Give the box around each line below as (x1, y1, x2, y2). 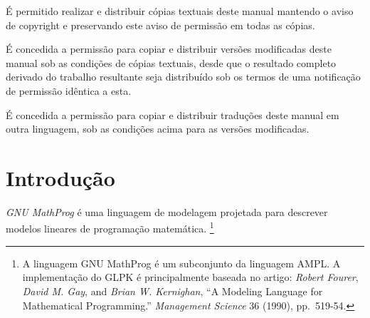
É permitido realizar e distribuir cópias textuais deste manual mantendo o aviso (6, 4, 354, 18)
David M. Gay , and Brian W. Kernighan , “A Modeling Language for (22, 283, 323, 298)
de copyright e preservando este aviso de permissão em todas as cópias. (6, 17, 315, 32)
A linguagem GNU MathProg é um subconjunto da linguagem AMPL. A (22, 255, 341, 270)
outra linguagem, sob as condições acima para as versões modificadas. (6, 121, 310, 136)
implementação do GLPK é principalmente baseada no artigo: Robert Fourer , (22, 270, 359, 284)
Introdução (6, 163, 115, 192)
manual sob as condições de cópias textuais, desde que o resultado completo (6, 55, 337, 70)
